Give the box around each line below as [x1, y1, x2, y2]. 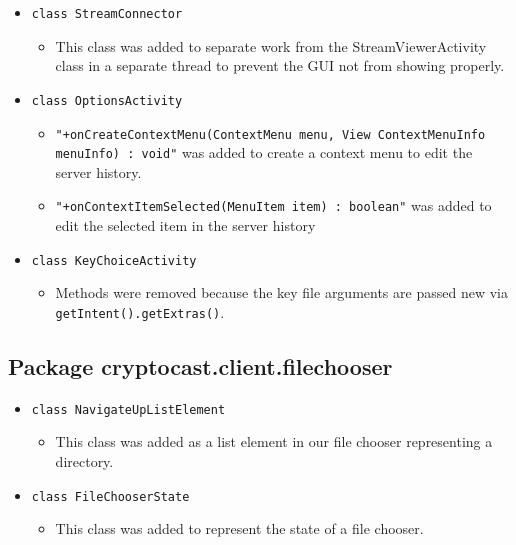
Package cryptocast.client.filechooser [8, 350, 393, 381]
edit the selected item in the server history [55, 215, 316, 236]
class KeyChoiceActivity [31, 253, 197, 268]
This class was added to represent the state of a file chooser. [55, 518, 424, 539]
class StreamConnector [31, 7, 183, 21]
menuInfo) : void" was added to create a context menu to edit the [55, 142, 473, 163]
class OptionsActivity [31, 93, 183, 108]
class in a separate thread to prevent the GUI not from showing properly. [55, 55, 505, 76]
